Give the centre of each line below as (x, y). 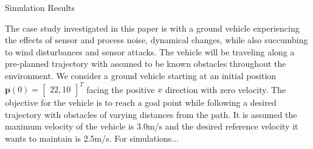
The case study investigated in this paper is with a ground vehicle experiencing (152, 28)
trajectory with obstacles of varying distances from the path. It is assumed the (151, 114)
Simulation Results (40, 7)
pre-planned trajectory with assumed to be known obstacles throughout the (146, 64)
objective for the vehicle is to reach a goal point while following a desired (141, 102)
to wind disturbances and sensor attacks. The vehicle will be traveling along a (150, 51)
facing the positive (121, 89)
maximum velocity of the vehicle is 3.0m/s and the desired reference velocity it (152, 126)
